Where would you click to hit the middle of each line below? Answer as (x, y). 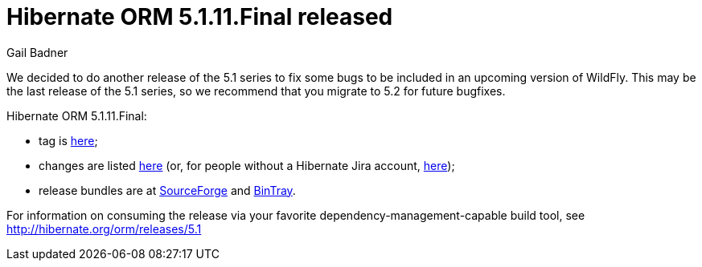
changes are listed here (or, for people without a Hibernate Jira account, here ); (247, 165)
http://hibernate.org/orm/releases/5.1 (104, 229)
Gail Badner (37, 52)
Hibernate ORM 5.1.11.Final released (200, 17)
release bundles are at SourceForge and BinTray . (167, 190)
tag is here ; (68, 140)
